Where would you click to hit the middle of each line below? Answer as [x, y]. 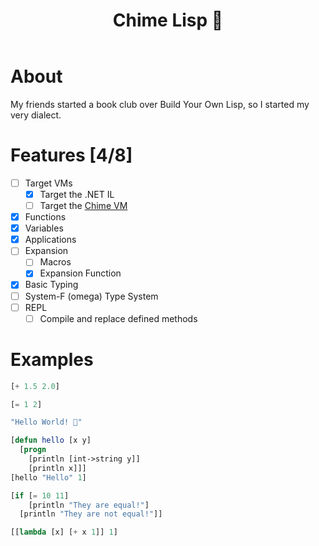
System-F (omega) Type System [91, 296]
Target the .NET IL [77, 194]
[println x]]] [57, 468]
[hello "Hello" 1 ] [48, 477]
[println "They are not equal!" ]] [91, 514]
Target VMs [48, 183]
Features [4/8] [71, 155]
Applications [50, 240]
